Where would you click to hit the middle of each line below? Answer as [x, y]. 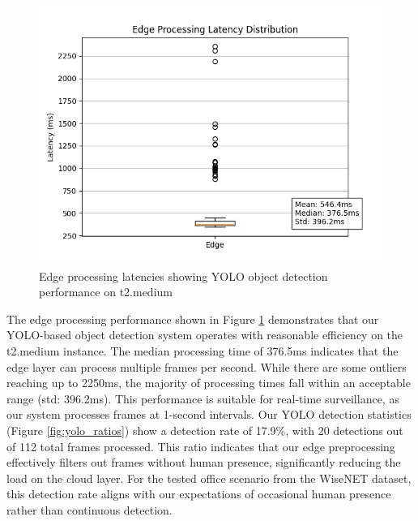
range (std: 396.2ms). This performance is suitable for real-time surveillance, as [203, 398]
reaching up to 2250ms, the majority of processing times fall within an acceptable [209, 383]
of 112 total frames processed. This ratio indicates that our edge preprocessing [201, 446]
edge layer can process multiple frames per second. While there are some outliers [207, 366]
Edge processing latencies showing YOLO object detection [183, 276]
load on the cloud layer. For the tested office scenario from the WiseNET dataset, [209, 478]
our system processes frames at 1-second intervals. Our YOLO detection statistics [209, 414]
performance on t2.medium [106, 292]
